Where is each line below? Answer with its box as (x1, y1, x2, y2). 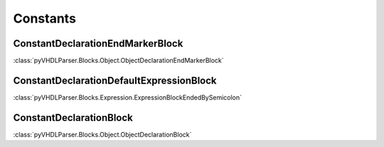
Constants (13, 11, 76, 26)
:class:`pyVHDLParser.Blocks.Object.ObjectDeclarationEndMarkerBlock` (13, 57, 224, 65)
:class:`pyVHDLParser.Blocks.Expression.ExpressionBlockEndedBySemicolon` (13, 93, 242, 102)
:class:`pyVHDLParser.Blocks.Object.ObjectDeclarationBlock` (13, 130, 192, 139)
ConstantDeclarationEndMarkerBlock (13, 37, 183, 49)
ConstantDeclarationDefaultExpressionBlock (13, 74, 217, 86)
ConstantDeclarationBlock (13, 112, 133, 124)
